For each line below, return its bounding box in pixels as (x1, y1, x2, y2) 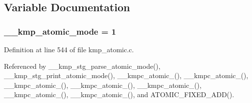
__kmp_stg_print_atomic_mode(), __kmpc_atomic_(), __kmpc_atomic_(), (4, 70, 249, 81)
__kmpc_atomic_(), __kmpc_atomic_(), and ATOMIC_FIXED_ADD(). (4, 89, 234, 100)
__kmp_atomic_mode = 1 (4, 25, 116, 37)
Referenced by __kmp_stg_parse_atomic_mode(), (4, 61, 160, 71)
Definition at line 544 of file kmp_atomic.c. (4, 44, 134, 54)
